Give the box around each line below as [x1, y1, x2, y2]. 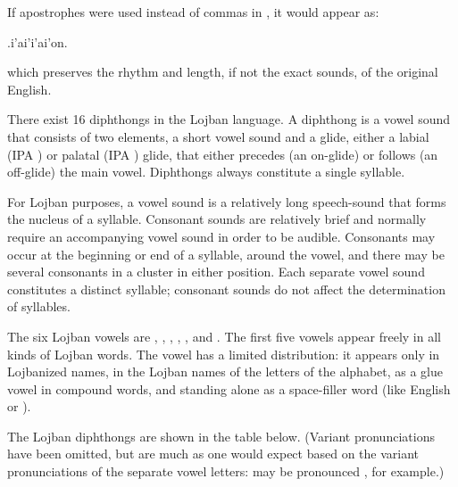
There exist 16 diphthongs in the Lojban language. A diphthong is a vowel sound [7, 110, 451, 128]
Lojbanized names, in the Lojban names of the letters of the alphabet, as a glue [7, 362, 444, 381]
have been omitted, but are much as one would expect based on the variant [7, 444, 420, 463]
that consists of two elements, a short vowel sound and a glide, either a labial [7, 127, 429, 145]
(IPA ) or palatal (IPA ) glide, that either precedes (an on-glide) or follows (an [7, 144, 438, 163]
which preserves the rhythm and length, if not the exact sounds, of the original [7, 62, 438, 81]
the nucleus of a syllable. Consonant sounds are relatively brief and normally [7, 210, 427, 228]
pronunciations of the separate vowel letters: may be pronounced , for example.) [7, 462, 445, 481]
